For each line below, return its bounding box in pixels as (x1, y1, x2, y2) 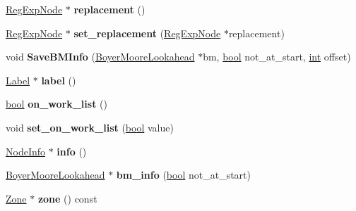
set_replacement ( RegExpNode (73, 25, 221, 40)
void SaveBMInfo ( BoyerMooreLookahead (6, 49, 195, 64)
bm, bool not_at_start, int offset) (203, 49, 351, 64)
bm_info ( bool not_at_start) (116, 167, 251, 182)
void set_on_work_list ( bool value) (6, 120, 174, 134)
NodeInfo (6, 143, 46, 158)
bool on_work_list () (6, 96, 107, 111)
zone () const (37, 191, 97, 205)
